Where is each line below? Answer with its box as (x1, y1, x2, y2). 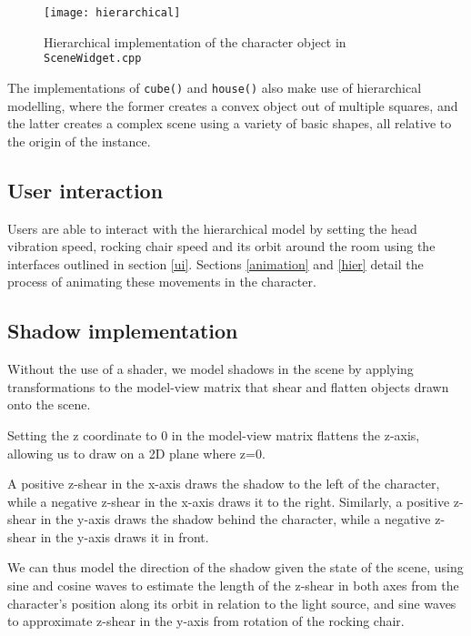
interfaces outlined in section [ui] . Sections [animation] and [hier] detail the (7, 254, 424, 273)
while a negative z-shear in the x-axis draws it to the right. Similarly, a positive (7, 491, 450, 510)
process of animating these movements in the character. (7, 272, 316, 291)
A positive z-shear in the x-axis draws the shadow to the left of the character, (7, 474, 440, 493)
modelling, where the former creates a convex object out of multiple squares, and (7, 96, 458, 115)
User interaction (7, 176, 164, 204)
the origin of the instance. (7, 131, 151, 150)
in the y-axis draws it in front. (40, 527, 209, 546)
